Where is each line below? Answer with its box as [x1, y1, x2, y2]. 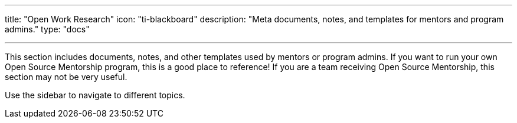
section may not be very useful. [5, 72, 127, 82]
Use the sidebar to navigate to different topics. [5, 90, 185, 100]
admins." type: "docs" [5, 24, 90, 34]
